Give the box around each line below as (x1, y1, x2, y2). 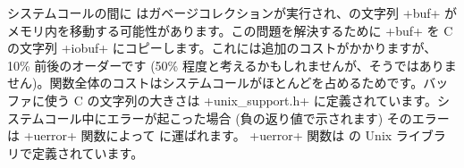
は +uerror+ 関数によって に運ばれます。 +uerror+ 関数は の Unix (7, 126, 392, 145)
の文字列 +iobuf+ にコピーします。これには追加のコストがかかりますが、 (7, 38, 437, 57)
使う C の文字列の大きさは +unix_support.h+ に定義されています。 (44, 90, 437, 109)
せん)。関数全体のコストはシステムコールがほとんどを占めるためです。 (7, 73, 424, 92)
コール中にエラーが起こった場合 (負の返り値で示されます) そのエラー (44, 108, 450, 127)
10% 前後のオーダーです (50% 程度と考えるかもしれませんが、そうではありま (7, 55, 457, 74)
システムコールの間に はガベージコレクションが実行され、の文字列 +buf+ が (7, 4, 458, 21)
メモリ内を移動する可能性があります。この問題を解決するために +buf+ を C (7, 21, 453, 39)
